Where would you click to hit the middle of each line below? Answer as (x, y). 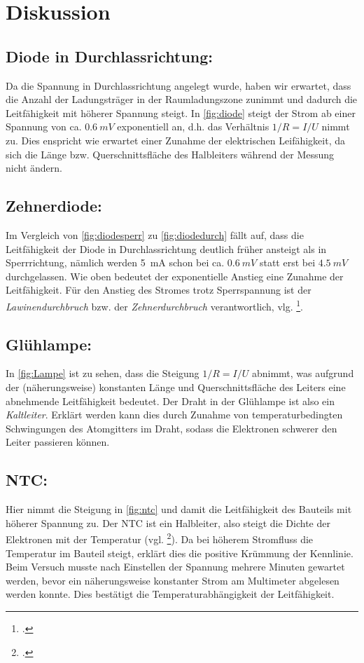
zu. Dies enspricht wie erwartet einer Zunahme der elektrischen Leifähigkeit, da (175, 140)
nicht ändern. (34, 168)
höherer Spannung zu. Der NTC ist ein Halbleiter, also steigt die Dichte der (168, 522)
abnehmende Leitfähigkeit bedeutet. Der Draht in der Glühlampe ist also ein (170, 401)
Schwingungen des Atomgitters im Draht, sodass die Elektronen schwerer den (171, 428)
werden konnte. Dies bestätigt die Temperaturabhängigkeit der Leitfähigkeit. (170, 594)
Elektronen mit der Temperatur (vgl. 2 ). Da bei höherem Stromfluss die (160, 538)
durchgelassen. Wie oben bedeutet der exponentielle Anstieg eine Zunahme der (175, 276)
